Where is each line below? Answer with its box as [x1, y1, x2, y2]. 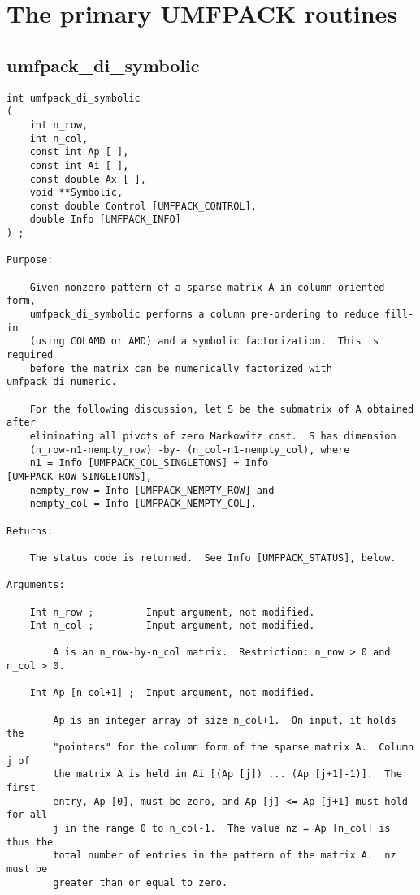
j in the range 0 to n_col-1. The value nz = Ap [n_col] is [53, 823, 391, 835]
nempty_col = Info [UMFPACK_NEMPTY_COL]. [29, 498, 257, 510]
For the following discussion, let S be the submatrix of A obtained [29, 403, 414, 415]
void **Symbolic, [29, 187, 123, 199]
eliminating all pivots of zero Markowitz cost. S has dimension [29, 430, 396, 442]
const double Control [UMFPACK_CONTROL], [29, 200, 257, 212]
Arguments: [6, 579, 65, 591]
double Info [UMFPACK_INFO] [29, 214, 181, 226]
